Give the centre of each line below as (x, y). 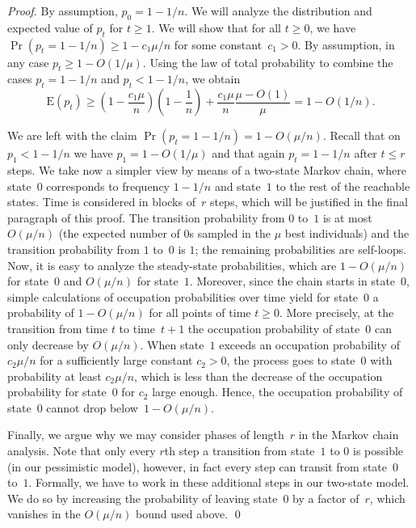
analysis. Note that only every (82, 451)
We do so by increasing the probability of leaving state (143, 498)
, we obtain (213, 79)
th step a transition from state (240, 451)
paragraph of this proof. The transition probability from (146, 217)
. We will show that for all (216, 27)
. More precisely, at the (336, 313)
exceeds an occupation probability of (309, 344)
